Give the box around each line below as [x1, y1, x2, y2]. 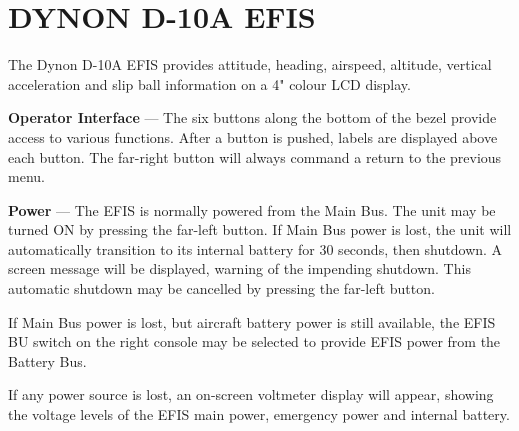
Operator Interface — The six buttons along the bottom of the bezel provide [8, 107, 497, 128]
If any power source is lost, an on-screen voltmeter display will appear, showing [8, 384, 494, 405]
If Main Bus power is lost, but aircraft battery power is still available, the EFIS [8, 311, 496, 332]
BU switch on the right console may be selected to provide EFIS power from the [8, 331, 501, 352]
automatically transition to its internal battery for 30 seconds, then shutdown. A [8, 238, 503, 259]
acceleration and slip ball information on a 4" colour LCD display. [8, 73, 411, 94]
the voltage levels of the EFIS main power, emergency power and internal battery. [8, 404, 510, 425]
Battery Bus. [8, 350, 87, 371]
